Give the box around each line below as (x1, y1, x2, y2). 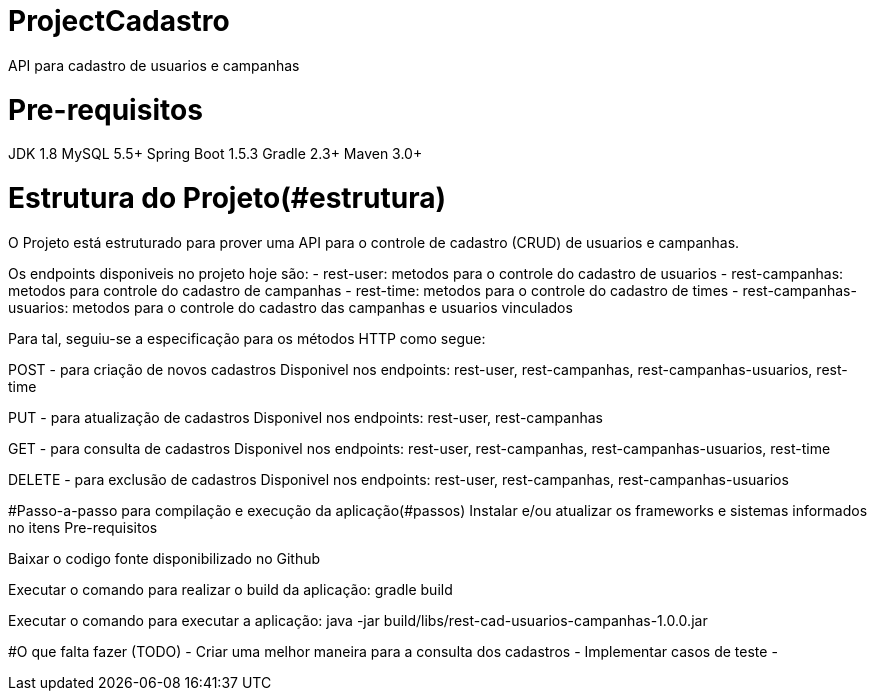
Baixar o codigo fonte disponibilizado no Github (8, 549, 321, 567)
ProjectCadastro (8, 4, 230, 38)
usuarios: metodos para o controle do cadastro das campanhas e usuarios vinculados (8, 298, 573, 316)
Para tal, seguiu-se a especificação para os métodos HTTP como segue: (8, 329, 486, 347)
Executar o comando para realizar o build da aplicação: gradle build (8, 580, 453, 598)
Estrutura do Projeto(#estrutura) (8, 181, 446, 215)
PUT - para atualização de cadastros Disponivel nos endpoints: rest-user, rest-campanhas (8, 408, 603, 426)
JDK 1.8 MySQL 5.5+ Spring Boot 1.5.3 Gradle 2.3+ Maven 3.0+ (8, 145, 423, 163)
